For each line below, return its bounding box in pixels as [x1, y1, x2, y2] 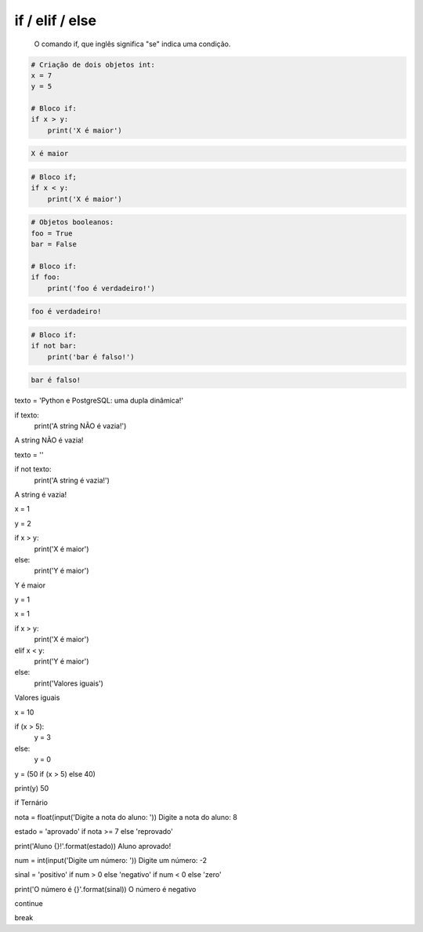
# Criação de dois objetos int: [31, 60, 156, 69]
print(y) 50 [14, 783, 49, 792]
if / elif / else [14, 12, 97, 29]
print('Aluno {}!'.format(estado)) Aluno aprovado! [14, 841, 172, 850]
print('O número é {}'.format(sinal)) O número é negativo [14, 884, 197, 894]
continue [14, 899, 43, 908]
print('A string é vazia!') [34, 475, 110, 485]
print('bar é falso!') [47, 352, 135, 361]
